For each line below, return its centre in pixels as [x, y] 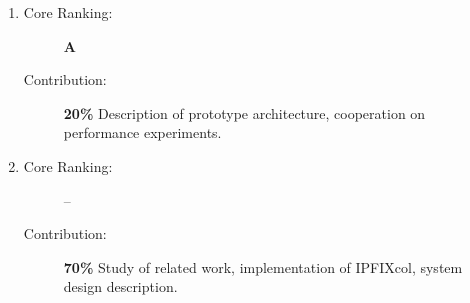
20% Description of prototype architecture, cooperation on [244, 112]
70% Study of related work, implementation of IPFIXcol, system [263, 266]
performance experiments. [142, 132]
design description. [120, 286]
